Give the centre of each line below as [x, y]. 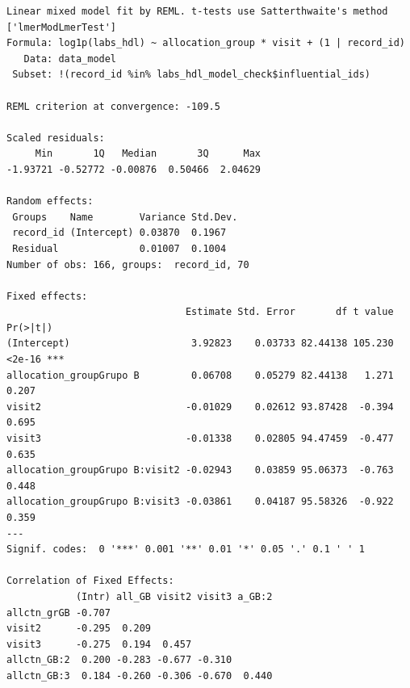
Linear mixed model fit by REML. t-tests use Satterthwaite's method [197, 11]
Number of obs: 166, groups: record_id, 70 [128, 264]
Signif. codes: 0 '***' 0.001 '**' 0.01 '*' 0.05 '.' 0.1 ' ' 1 [186, 550]
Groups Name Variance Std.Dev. [125, 217]
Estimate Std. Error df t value [289, 312]
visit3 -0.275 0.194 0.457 [99, 644]
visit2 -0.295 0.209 [79, 629]
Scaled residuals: [56, 138]
